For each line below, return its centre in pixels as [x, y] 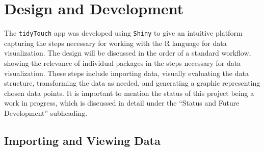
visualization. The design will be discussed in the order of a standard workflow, [128, 53]
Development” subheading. [46, 112]
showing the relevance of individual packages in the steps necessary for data [123, 62]
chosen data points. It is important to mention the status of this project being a [129, 93]
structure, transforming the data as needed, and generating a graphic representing [132, 83]
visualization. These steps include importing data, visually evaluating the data [126, 73]
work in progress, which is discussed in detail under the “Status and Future [122, 103]
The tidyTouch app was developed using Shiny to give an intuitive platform [123, 33]
